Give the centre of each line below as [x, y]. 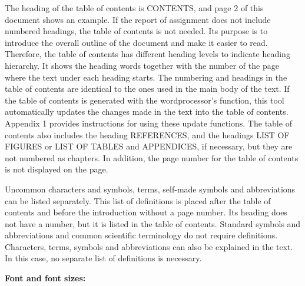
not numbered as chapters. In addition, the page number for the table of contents [152, 157]
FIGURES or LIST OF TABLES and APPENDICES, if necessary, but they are [149, 146]
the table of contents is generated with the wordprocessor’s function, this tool [145, 100]
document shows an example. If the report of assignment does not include [138, 19]
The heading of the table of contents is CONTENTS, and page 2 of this [134, 8]
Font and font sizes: [45, 278]
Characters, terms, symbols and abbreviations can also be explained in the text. [149, 246]
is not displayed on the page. [57, 169]
